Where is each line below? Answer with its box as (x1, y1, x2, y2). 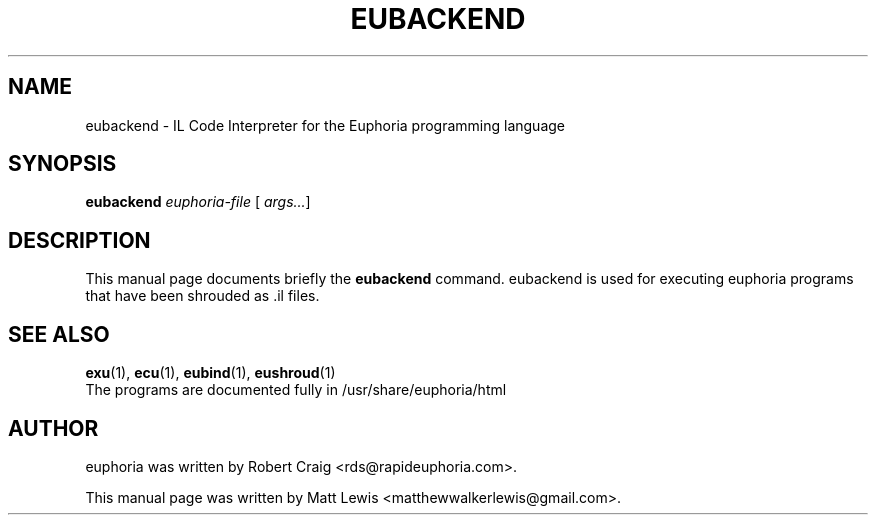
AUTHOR (8, 415, 99, 441)
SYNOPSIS (8, 151, 117, 177)
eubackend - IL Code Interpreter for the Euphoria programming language (85, 116, 566, 134)
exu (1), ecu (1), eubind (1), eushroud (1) (85, 364, 336, 382)
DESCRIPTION (8, 227, 151, 253)
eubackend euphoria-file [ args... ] (85, 193, 311, 211)
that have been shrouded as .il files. (85, 287, 320, 305)
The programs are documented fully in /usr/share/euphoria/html (85, 381, 507, 399)
